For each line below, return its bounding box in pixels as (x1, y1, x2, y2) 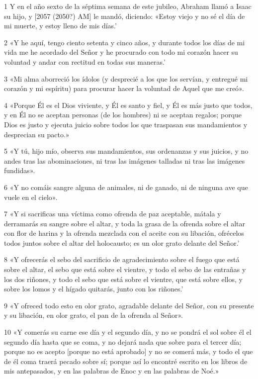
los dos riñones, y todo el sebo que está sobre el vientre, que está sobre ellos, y (4, 274, 243, 284)
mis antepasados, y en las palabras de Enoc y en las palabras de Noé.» (4, 366, 219, 376)
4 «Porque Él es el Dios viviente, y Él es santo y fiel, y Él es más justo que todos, (4, 99, 253, 110)
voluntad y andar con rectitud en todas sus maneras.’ (4, 56, 166, 67)
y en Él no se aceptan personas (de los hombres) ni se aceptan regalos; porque (4, 109, 242, 120)
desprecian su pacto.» (4, 129, 70, 139)
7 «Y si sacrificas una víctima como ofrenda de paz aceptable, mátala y (4, 208, 221, 219)
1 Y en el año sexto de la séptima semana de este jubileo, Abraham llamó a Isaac (4, 1, 252, 11)
